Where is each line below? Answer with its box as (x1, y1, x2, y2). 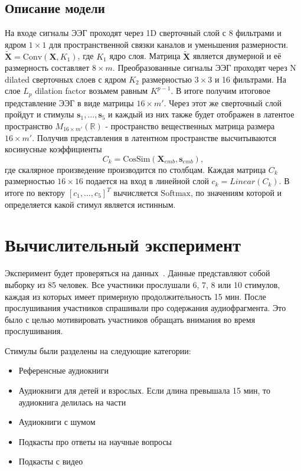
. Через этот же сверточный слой (163, 96, 282, 109)
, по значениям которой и (190, 187, 282, 198)
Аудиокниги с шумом (18, 416, 96, 428)
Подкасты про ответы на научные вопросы (18, 435, 172, 447)
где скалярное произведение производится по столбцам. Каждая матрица (5, 163, 266, 175)
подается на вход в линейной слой (86, 175, 209, 187)
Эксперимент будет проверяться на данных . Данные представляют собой (5, 267, 270, 279)
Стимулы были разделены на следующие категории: (5, 344, 191, 356)
